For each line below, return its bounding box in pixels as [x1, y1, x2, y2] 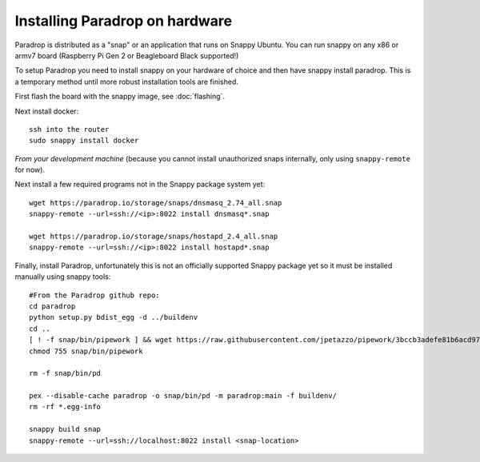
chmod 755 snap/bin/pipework [29, 346, 143, 356]
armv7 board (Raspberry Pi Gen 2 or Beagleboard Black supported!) [14, 50, 239, 60]
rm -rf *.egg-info [29, 402, 102, 412]
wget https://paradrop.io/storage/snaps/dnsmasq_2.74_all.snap [29, 198, 282, 207]
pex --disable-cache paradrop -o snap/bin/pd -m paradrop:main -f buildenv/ [29, 392, 338, 400]
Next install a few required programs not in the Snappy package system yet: [14, 180, 266, 189]
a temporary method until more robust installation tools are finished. [14, 77, 239, 86]
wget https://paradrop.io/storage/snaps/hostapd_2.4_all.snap [29, 232, 278, 241]
